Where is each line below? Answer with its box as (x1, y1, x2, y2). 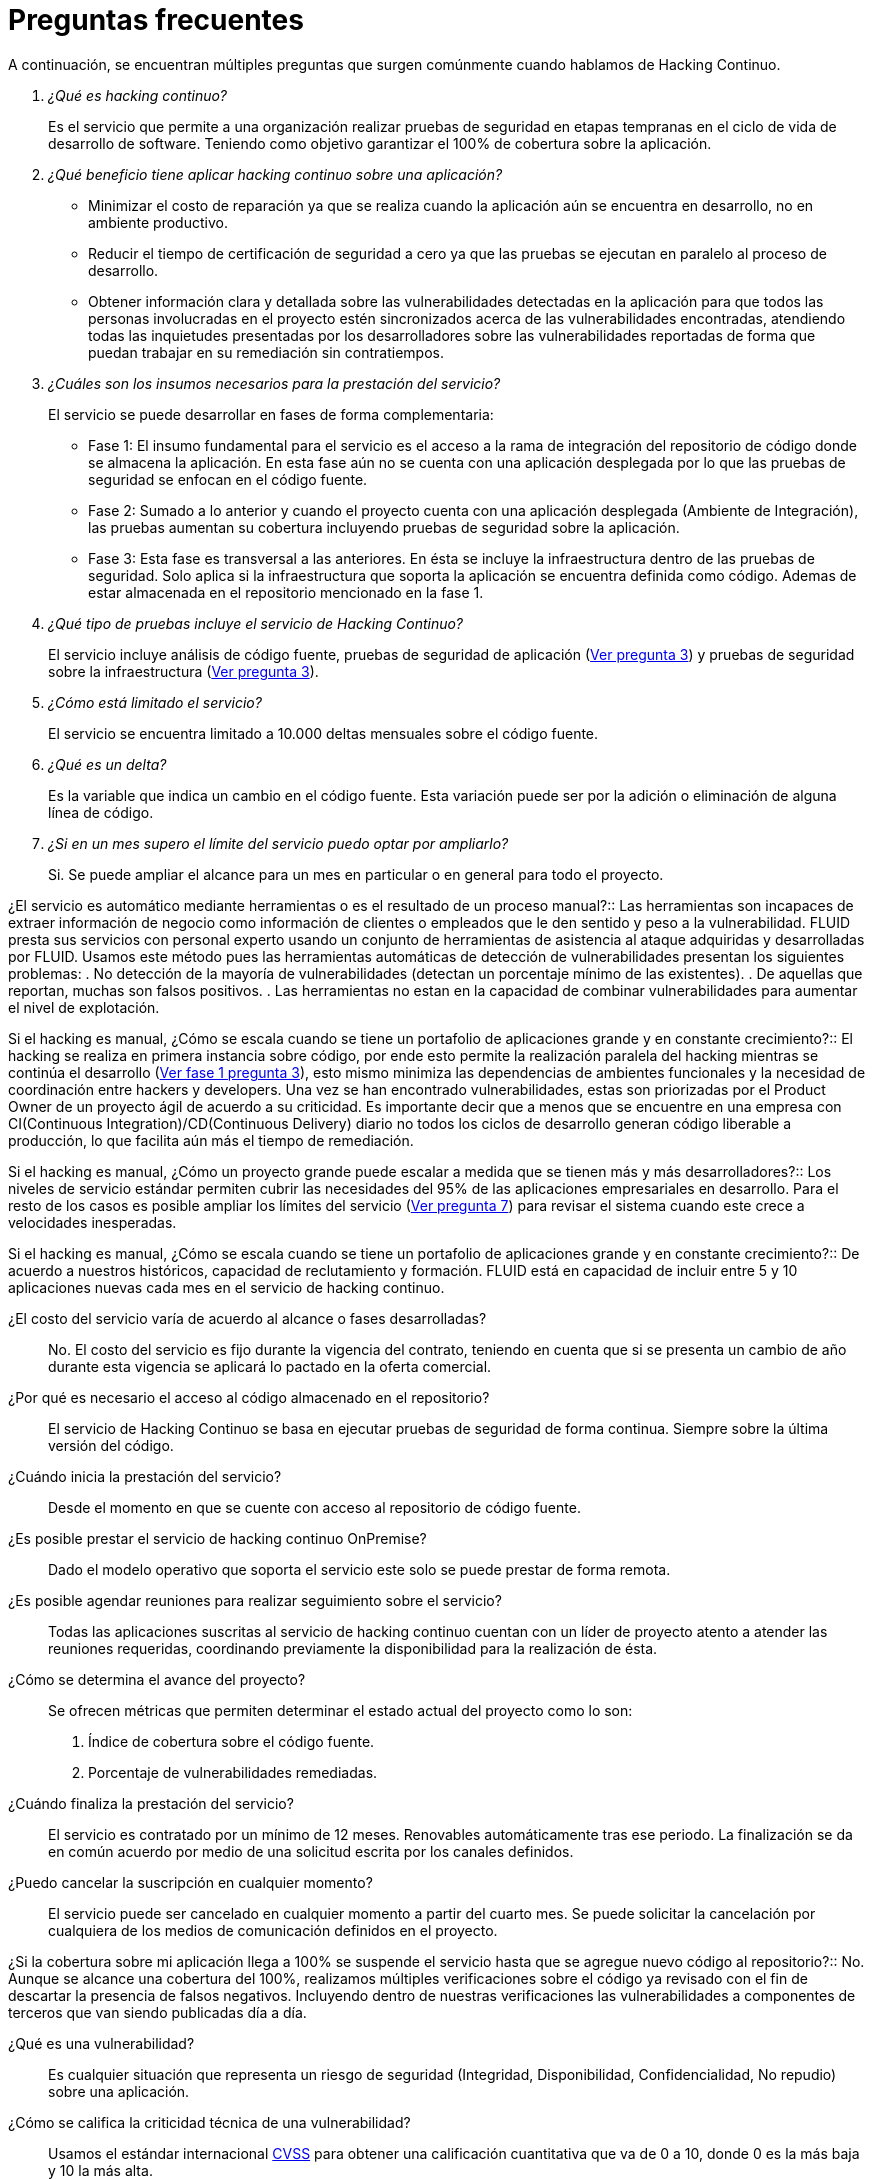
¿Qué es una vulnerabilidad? (8, 2034, 195, 2052)
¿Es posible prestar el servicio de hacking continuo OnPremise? (8, 1529, 427, 1547)
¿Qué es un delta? (48, 755, 167, 773)
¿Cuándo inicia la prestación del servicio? (8, 1467, 282, 1485)
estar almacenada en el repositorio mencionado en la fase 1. (88, 583, 484, 601)
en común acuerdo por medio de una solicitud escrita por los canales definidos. (48, 1842, 574, 1860)
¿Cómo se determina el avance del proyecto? (8, 1670, 306, 1688)
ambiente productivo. (88, 213, 228, 231)
